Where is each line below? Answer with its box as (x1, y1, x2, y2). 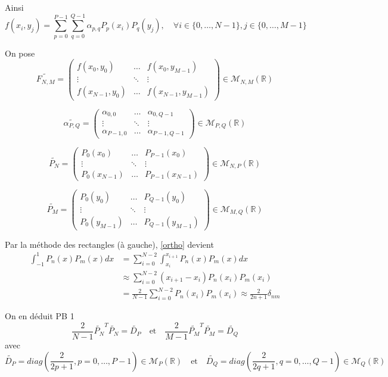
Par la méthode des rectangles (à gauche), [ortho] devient (5, 238, 214, 250)
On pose (5, 46, 35, 59)
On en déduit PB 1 (5, 310, 75, 322)
